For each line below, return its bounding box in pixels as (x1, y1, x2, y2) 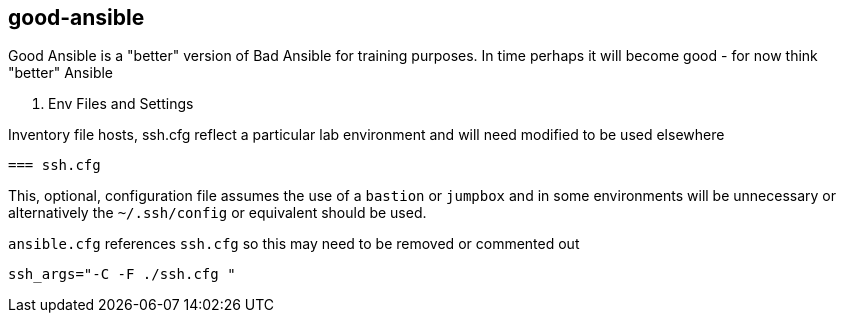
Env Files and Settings (48, 95, 194, 113)
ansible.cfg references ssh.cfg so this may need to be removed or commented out (8, 235, 580, 253)
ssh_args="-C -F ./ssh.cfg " (8, 266, 236, 283)
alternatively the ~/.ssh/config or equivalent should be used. (8, 204, 427, 222)
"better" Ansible (8, 64, 114, 82)
